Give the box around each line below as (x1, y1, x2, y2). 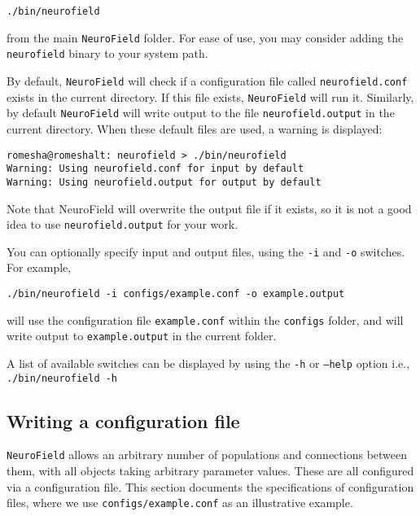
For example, (7, 259, 72, 276)
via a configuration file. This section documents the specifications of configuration (7, 478, 414, 495)
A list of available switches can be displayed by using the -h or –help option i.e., (7, 354, 410, 371)
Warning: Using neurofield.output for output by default (7, 176, 322, 188)
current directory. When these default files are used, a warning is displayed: (7, 120, 383, 137)
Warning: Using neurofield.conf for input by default (7, 163, 304, 175)
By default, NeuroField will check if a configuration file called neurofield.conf (7, 72, 408, 89)
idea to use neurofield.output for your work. (7, 216, 238, 233)
